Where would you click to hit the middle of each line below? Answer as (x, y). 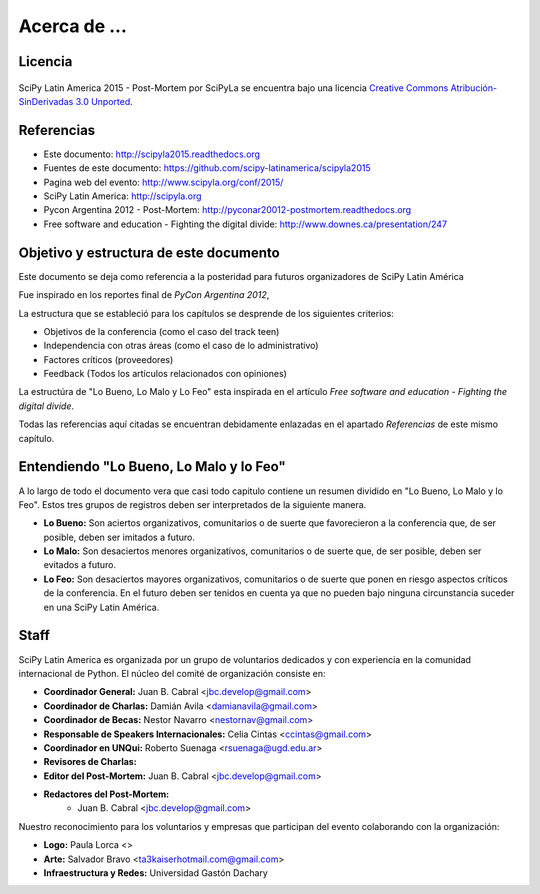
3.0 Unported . (104, 101)
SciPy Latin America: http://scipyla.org (122, 196)
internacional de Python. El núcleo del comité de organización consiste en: (172, 673)
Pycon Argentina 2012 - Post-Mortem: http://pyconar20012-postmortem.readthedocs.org (227, 210)
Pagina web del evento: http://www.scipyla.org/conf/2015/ (163, 182)
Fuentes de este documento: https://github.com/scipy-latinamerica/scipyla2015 (207, 168)
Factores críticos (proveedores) (108, 359)
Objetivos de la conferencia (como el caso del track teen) (161, 331)
